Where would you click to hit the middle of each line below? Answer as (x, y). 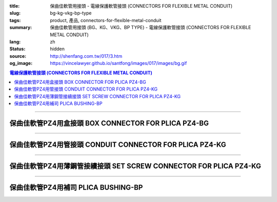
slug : (15, 13)
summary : (21, 28)
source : (18, 56)
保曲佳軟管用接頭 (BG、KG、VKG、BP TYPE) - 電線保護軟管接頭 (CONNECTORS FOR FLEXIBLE (151, 28)
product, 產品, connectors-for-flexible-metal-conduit (106, 20)
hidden (57, 49)
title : (15, 6)
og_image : (21, 63)
